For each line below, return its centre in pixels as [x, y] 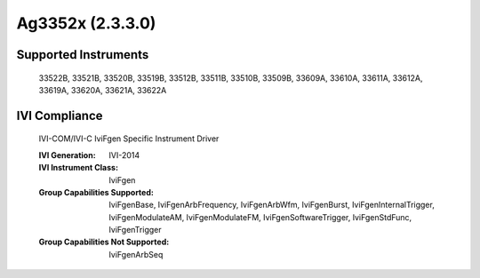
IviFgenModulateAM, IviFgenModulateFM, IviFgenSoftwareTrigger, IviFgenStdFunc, [260, 217]
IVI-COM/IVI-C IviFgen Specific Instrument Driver [129, 139]
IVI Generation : [68, 155]
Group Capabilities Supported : [96, 192]
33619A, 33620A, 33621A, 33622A [103, 90]
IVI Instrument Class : [79, 168]
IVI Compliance [60, 115]
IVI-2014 [124, 155]
